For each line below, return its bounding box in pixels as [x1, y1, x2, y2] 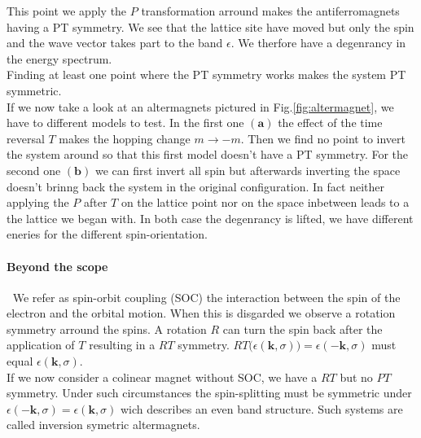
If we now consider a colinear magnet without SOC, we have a [7, 368, 318, 385]
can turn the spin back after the [222, 320, 383, 337]
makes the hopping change [59, 129, 191, 147]
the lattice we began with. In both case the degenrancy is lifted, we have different [7, 209, 414, 226]
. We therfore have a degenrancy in [230, 34, 406, 51]
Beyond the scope [7, 257, 108, 274]
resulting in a [89, 336, 156, 353]
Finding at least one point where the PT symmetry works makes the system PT [7, 66, 406, 83]
